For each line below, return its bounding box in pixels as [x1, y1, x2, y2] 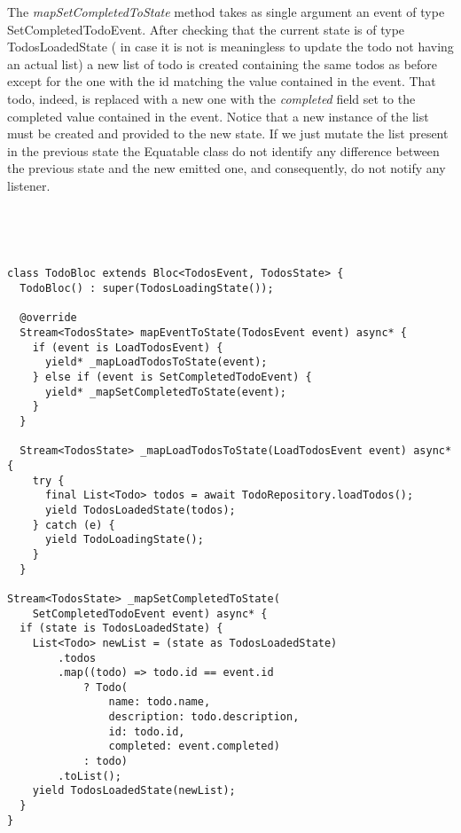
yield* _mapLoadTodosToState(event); [44, 356, 268, 369]
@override [20, 311, 77, 325]
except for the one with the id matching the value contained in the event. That [7, 72, 436, 90]
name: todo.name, [108, 695, 211, 709]
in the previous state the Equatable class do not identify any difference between [7, 141, 440, 160]
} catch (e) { [32, 518, 115, 531]
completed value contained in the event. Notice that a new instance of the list [7, 106, 429, 125]
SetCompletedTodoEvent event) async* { [32, 607, 268, 620]
